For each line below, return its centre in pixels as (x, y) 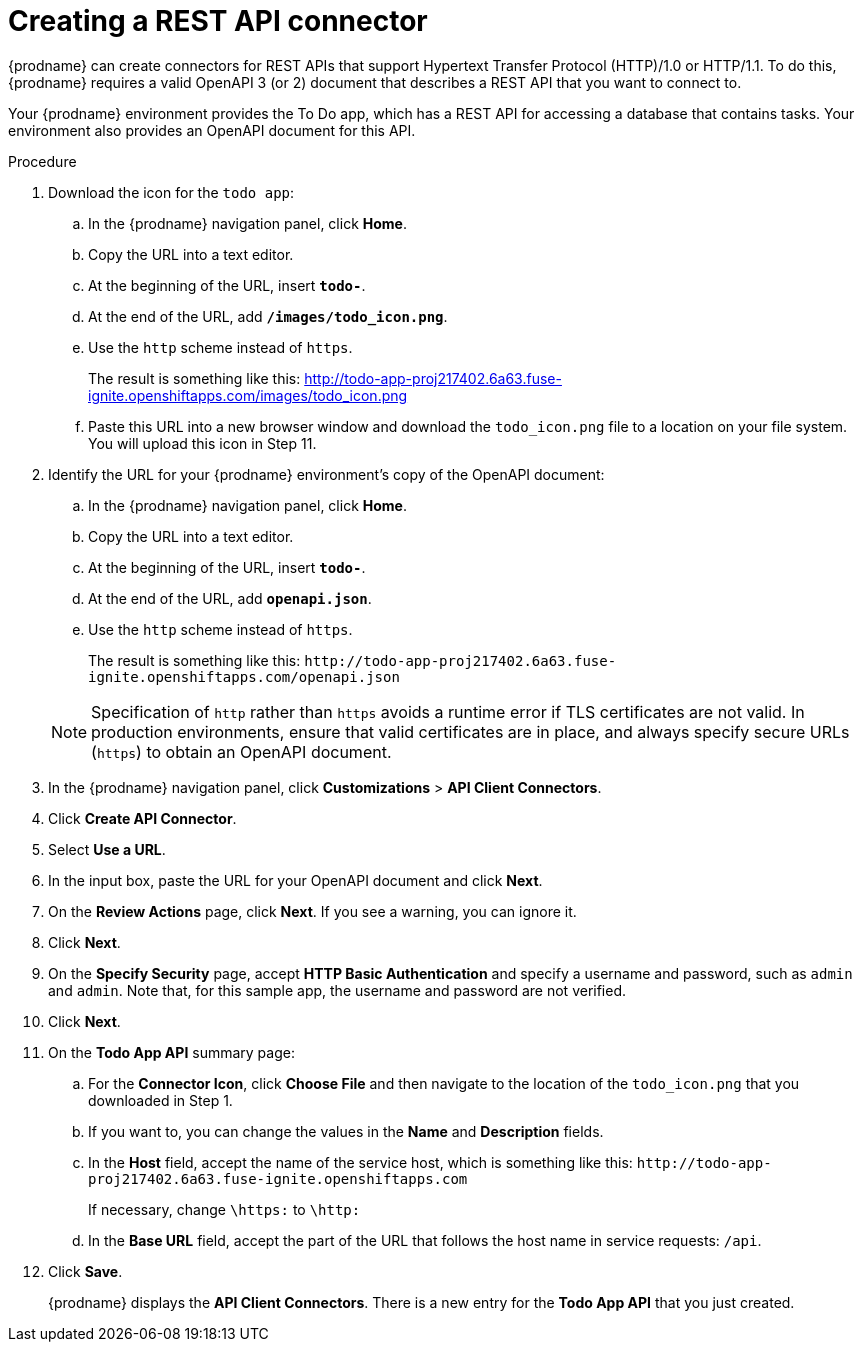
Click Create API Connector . (142, 818)
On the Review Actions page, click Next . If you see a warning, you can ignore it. (312, 911)
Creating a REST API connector (218, 21)
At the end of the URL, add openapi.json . (230, 598)
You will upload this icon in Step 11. (202, 443)
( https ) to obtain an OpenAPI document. (241, 751)
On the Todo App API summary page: (171, 1052)
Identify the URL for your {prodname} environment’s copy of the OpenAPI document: (326, 474)
